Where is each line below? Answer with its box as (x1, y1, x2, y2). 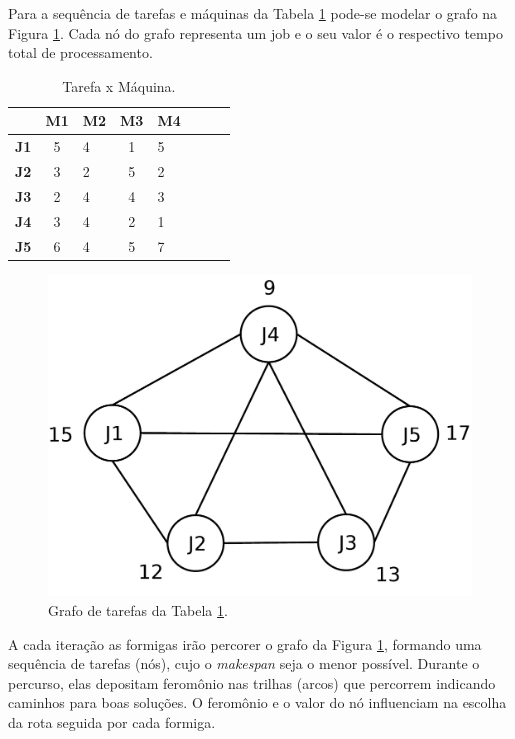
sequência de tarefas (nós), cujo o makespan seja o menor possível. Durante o (8, 653, 480, 674)
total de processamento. (8, 42, 153, 63)
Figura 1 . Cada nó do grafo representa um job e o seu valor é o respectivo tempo (8, 22, 503, 43)
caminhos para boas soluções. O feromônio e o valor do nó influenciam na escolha (8, 692, 507, 713)
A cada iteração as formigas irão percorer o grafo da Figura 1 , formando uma (8, 633, 482, 654)
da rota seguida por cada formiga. (8, 711, 216, 732)
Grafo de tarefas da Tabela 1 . (48, 600, 228, 620)
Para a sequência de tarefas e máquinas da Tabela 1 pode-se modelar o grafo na (8, 3, 498, 23)
